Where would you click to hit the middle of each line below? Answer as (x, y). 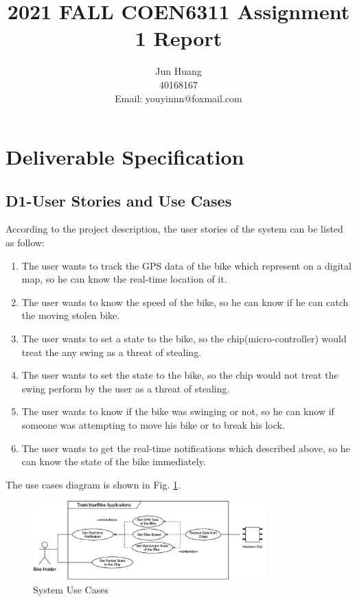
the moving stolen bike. (71, 315)
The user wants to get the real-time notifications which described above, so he (186, 448)
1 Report (178, 38)
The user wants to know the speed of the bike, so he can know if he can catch (185, 302)
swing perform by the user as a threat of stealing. (126, 388)
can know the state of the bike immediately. (114, 461)
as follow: (25, 243)
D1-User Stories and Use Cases (119, 200)
